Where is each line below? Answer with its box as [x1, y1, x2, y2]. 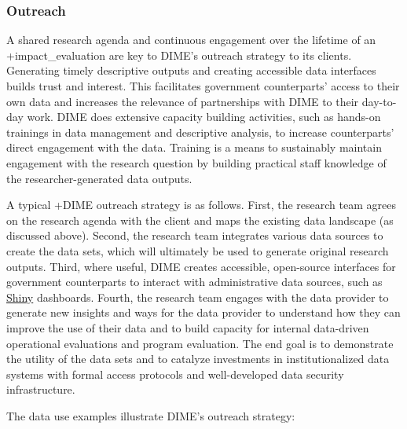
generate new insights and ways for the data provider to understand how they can [6, 304, 401, 321]
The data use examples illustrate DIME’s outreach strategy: [6, 407, 295, 423]
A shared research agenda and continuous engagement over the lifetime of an [6, 31, 376, 48]
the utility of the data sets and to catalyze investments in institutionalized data [6, 350, 390, 367]
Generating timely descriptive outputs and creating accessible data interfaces [6, 62, 376, 79]
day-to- [361, 93, 397, 109]
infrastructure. [6, 381, 75, 398]
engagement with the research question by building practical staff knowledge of [6, 154, 387, 170]
